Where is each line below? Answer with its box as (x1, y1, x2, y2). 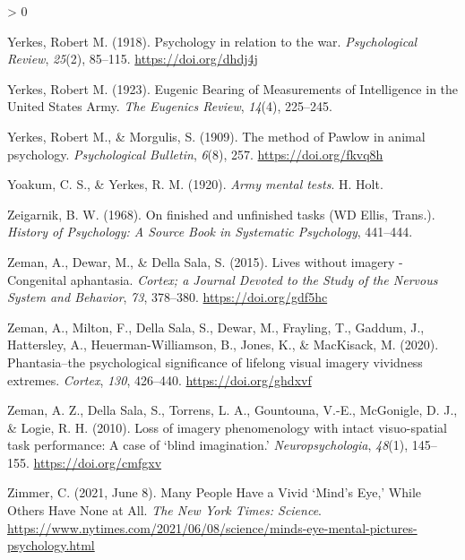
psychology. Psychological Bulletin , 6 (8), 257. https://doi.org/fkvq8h (7, 144, 383, 163)
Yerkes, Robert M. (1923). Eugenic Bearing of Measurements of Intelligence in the (7, 79, 459, 98)
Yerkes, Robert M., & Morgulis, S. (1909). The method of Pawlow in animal (7, 126, 426, 145)
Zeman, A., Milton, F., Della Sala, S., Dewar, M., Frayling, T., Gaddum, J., (7, 317, 425, 336)
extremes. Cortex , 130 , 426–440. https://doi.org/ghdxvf (7, 370, 312, 389)
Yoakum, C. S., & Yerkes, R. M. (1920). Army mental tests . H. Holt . (7, 175, 383, 194)
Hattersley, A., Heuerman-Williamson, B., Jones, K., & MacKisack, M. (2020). (7, 335, 439, 354)
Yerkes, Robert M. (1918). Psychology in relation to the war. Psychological (7, 31, 418, 50)
